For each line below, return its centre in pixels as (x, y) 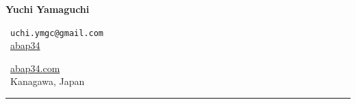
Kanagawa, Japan (48, 81)
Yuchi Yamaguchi (48, 9)
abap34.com (35, 68)
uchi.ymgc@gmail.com (57, 33)
